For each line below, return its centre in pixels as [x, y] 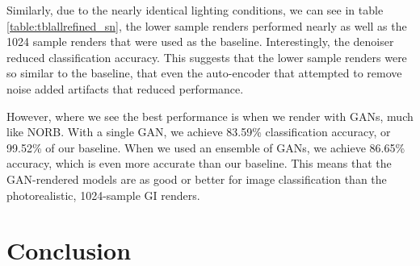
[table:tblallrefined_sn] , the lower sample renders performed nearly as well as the [207, 25]
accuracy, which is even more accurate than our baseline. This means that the [199, 163]
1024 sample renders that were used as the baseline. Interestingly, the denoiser [200, 42]
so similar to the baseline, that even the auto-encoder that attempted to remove [204, 73]
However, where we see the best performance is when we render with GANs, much [210, 116]
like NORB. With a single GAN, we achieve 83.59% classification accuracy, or [199, 132]
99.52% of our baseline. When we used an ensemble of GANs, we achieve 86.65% [206, 147]
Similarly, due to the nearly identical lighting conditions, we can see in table [195, 10]
